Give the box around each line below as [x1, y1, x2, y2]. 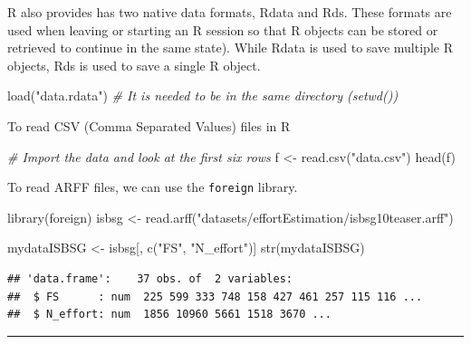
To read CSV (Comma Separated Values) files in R [7, 116, 291, 135]
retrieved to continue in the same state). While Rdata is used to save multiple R [7, 38, 453, 57]
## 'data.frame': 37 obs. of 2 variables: [7, 272, 293, 285]
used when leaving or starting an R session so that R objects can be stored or [7, 20, 438, 39]
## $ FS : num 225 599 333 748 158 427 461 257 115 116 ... [7, 290, 423, 303]
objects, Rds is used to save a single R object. [7, 55, 261, 74]
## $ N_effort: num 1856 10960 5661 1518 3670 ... [7, 308, 332, 321]
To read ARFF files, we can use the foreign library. [7, 177, 298, 196]
